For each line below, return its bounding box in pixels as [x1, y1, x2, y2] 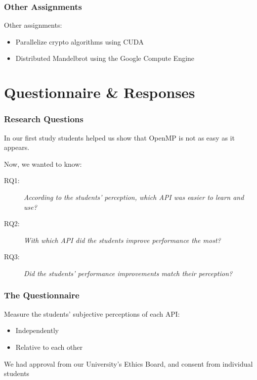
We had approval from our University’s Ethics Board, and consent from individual [4, 358, 253, 369]
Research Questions [4, 113, 84, 125]
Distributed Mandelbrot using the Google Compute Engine [15, 53, 195, 63]
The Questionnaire [4, 289, 80, 301]
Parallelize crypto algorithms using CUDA [15, 36, 144, 47]
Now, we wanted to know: [4, 158, 82, 169]
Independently [15, 325, 59, 335]
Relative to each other [15, 341, 83, 352]
